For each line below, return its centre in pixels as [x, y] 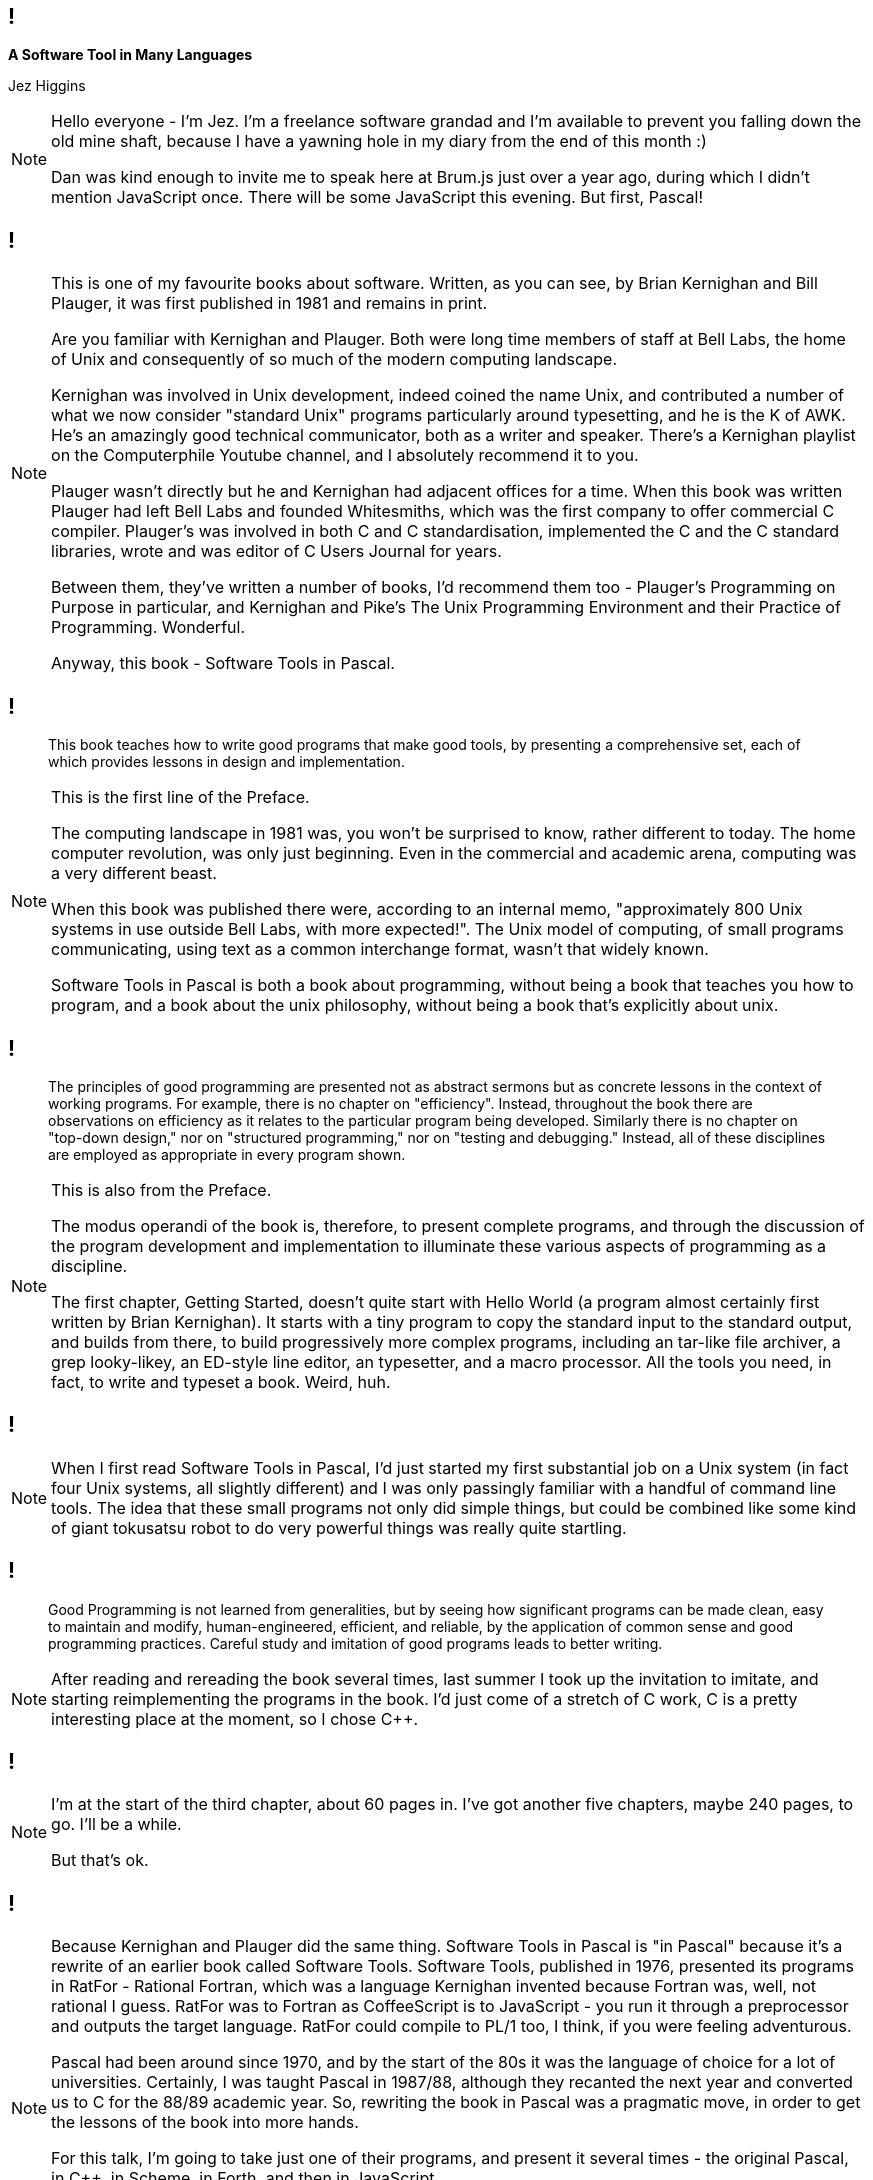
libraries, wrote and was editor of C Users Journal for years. [276, 551]
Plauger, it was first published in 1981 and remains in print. [269, 303]
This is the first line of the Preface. [180, 797]
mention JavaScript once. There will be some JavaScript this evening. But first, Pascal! [377, 197]
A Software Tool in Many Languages [130, 55]
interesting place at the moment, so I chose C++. [235, 1718]
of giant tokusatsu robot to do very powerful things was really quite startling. [339, 1527]
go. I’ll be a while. [116, 1824]
